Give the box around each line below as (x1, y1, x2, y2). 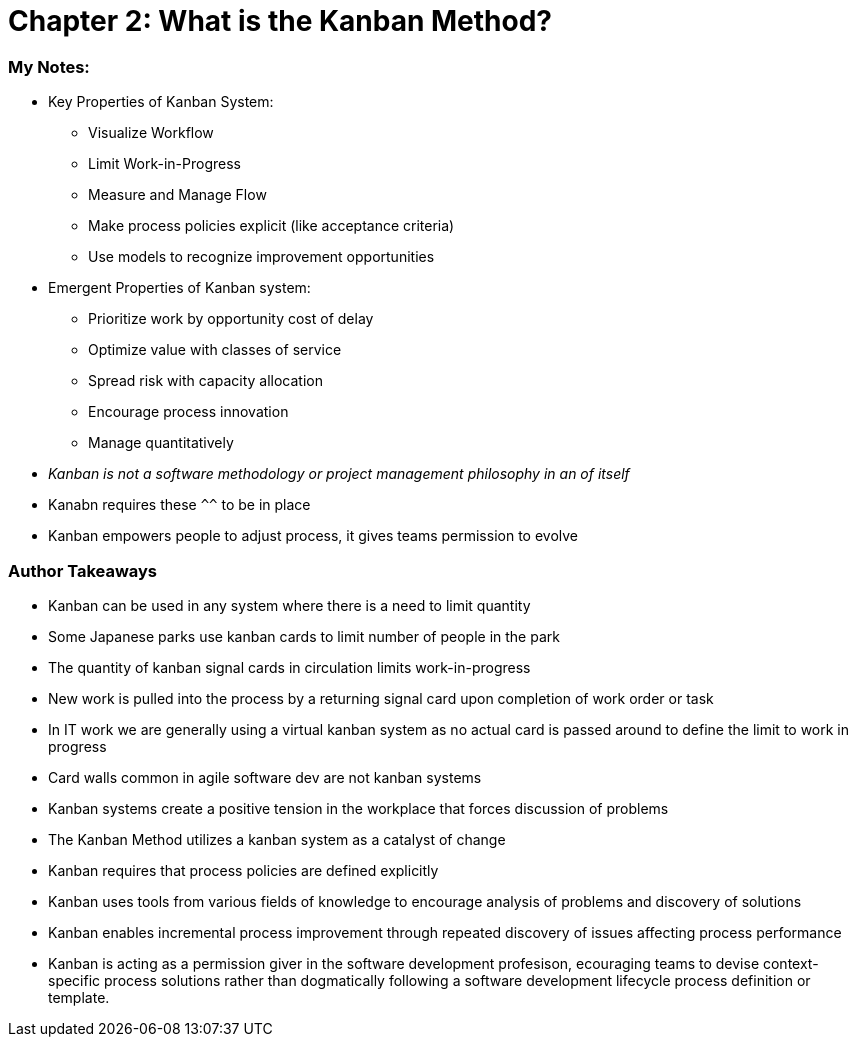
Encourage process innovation (88, 403, 289, 421)
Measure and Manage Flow (88, 186, 267, 204)
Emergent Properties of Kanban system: (48, 279, 311, 297)
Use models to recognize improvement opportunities (88, 248, 435, 266)
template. (48, 988, 110, 1006)
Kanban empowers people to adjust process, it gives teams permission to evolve (48, 527, 578, 545)
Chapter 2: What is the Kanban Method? (8, 4, 553, 38)
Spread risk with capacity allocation (88, 372, 323, 390)
